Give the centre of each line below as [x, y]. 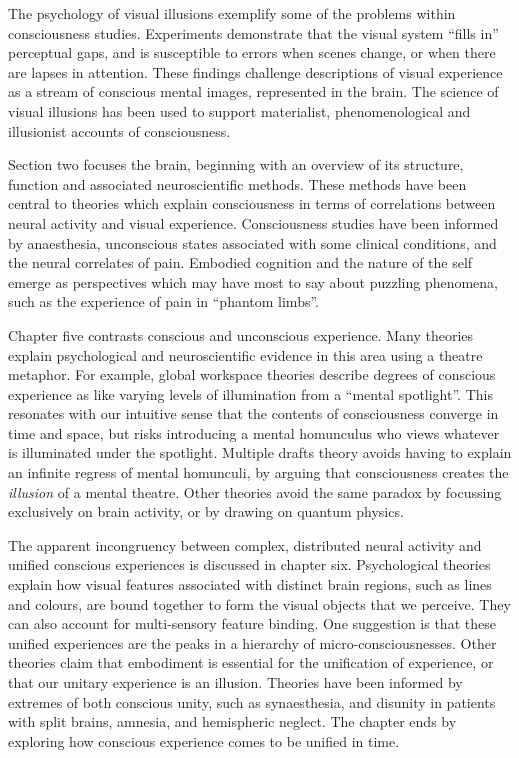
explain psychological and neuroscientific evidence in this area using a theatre [245, 354]
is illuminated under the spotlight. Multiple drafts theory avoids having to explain [260, 452]
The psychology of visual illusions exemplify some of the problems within [232, 13]
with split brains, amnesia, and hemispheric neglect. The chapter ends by [232, 721]
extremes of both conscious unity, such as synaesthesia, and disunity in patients [252, 701]
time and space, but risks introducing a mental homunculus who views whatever [254, 432]
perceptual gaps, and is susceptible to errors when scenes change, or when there [252, 52]
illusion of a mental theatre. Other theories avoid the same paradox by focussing [255, 491]
